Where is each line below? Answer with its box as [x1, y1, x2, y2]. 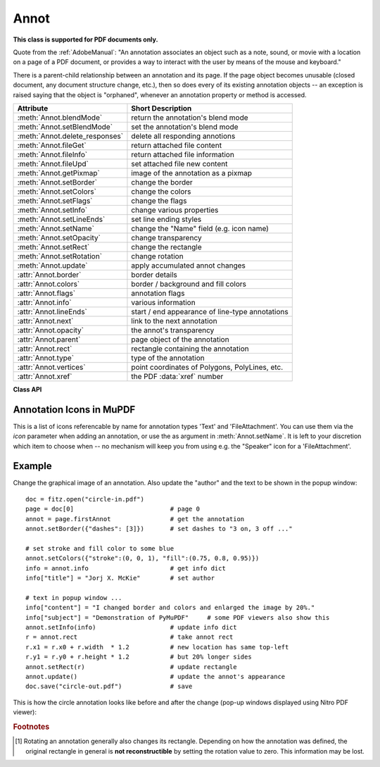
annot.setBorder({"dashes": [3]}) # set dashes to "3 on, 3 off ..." [25, 525, 293, 533]
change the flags [131, 196, 187, 206]
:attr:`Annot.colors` [17, 279, 80, 289]
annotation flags [131, 288, 185, 298]
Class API [13, 385, 42, 394]
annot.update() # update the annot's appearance [25, 673, 286, 680]
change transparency [131, 232, 202, 242]
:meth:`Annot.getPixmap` [17, 168, 100, 177]
